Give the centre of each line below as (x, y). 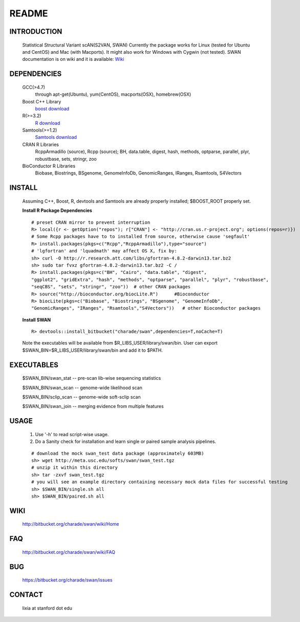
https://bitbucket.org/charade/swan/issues (67, 580)
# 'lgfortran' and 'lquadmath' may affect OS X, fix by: (104, 251)
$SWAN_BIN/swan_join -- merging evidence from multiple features (93, 406)
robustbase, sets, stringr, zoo (66, 159)
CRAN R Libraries (40, 144)
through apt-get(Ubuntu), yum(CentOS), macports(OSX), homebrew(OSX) (113, 94)
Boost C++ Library (42, 101)
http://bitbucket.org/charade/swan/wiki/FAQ (69, 552)
